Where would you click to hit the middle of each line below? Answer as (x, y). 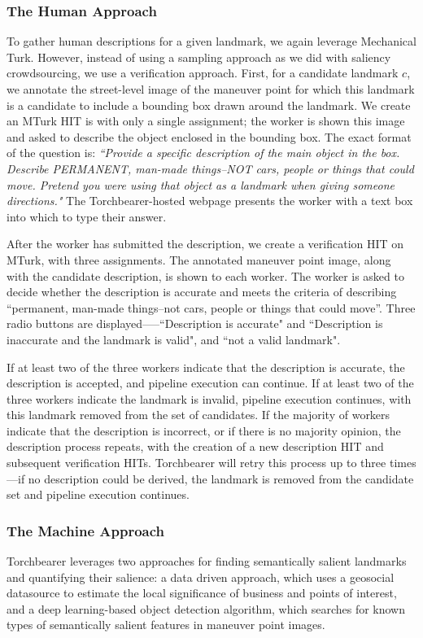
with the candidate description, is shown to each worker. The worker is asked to (205, 275)
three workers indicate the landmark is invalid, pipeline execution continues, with (209, 398)
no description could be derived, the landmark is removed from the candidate (221, 478)
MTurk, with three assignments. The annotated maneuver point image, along (199, 259)
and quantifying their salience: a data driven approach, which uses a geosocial (201, 577)
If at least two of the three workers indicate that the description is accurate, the (206, 367)
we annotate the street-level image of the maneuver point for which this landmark (211, 89)
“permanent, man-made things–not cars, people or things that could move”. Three (211, 307)
